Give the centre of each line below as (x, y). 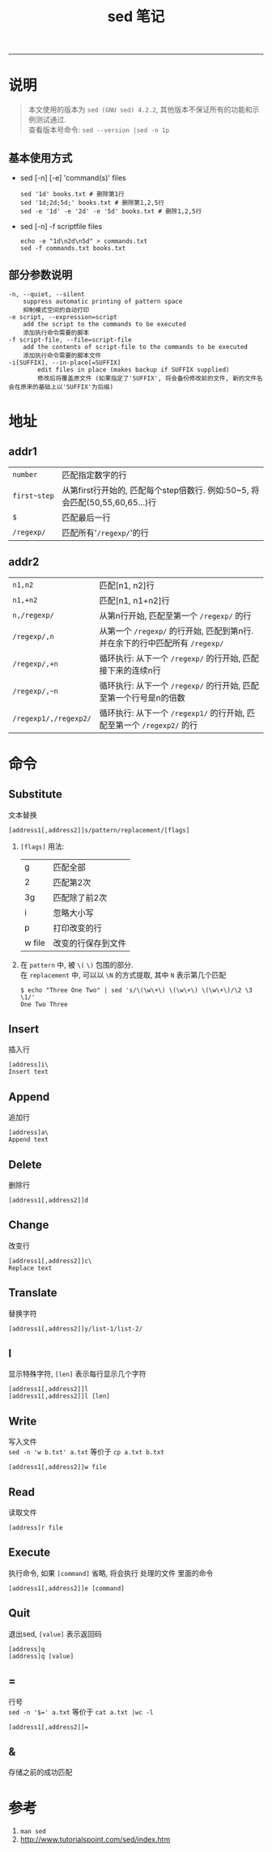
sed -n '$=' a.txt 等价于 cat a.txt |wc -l (81, 1712)
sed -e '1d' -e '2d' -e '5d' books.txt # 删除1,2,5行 (111, 211)
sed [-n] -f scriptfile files (61, 226)
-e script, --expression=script (63, 317)
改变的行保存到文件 (90, 943)
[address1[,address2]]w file (57, 1467)
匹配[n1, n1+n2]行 (134, 600)
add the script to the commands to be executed (104, 324)
